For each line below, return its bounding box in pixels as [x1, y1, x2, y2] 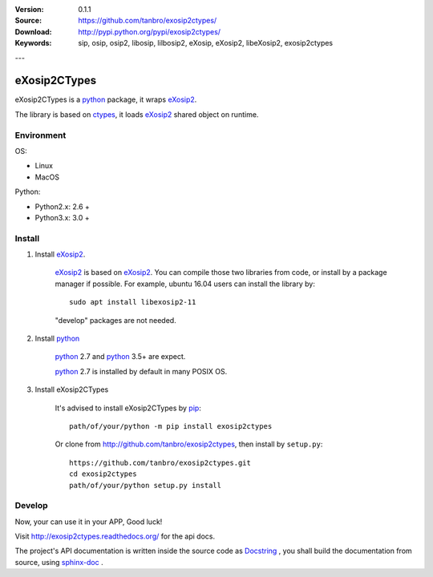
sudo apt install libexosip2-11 [69, 297, 196, 307]
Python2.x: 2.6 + [34, 201, 90, 212]
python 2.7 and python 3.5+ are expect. [55, 352, 186, 361]
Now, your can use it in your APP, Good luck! [14, 517, 163, 527]
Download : [14, 26, 52, 36]
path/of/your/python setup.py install [69, 481, 222, 490]
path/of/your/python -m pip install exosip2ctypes [69, 422, 273, 430]
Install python [34, 333, 80, 344]
